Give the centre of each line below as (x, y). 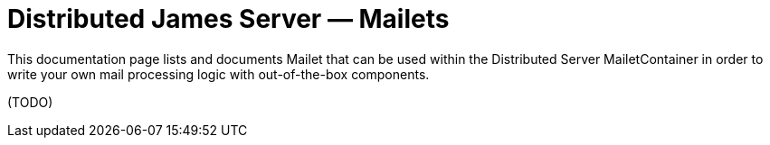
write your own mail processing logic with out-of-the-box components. (219, 74)
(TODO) (30, 102)
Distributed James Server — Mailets (228, 19)
